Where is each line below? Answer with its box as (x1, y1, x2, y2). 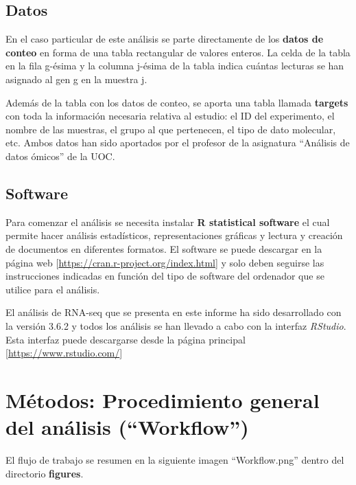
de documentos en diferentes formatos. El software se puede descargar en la (5, 241, 322, 256)
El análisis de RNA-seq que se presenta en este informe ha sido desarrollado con (5, 305, 342, 319)
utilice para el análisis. (5, 282, 100, 296)
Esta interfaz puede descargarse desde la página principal (5, 332, 246, 346)
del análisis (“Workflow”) (5, 413, 249, 441)
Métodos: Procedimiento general (5, 385, 320, 414)
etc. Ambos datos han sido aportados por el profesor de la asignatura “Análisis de (5, 135, 350, 150)
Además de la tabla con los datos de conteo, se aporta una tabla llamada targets (5, 95, 348, 109)
